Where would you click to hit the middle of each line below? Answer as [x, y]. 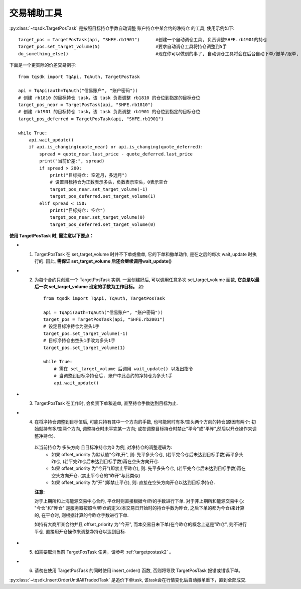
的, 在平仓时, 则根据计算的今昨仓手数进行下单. [82, 515]
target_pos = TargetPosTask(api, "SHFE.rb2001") [104, 319]
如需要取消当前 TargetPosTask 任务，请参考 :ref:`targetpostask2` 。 [104, 552]
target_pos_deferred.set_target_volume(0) [103, 224]
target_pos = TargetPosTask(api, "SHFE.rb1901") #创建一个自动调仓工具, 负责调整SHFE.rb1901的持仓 [143, 39]
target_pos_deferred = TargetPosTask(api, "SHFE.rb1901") [91, 119]
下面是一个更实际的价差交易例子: [43, 65]
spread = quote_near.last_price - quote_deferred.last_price [116, 154]
